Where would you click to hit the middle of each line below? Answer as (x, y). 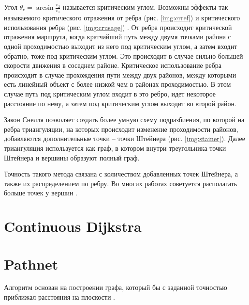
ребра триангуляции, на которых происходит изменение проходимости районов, (121, 129)
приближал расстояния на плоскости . (59, 297)
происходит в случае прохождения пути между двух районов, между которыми (120, 74)
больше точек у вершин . (41, 193)
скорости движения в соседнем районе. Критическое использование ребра (113, 65)
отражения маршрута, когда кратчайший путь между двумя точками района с (117, 37)
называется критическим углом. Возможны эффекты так (145, 7)
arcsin (45, 8)
